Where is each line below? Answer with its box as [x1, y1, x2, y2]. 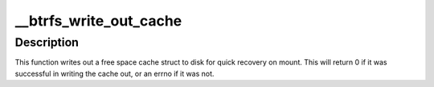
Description [14, 35, 80, 49]
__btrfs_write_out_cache [14, 12, 182, 30]
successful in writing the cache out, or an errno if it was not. [14, 69, 215, 78]
